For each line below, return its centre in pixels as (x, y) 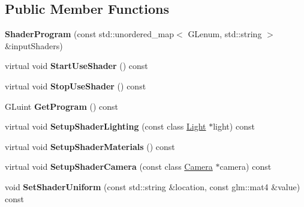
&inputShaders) (34, 45)
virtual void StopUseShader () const (76, 85)
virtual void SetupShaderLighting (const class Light (106, 126)
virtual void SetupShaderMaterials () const (90, 146)
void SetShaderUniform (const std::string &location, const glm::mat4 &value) (153, 186)
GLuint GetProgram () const (62, 106)
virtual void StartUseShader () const (76, 66)
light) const (234, 126)
